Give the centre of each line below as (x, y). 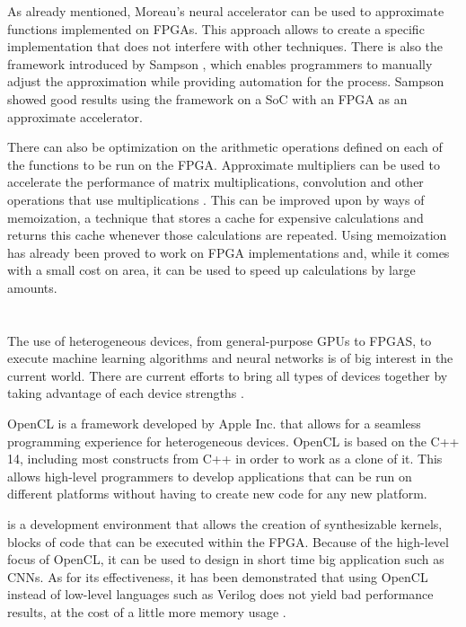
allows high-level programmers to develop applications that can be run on (210, 476)
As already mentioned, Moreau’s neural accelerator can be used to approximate (226, 11)
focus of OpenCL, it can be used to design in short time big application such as (226, 559)
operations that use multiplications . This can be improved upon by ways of (216, 199)
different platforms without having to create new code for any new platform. (217, 494)
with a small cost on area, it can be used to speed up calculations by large (211, 270)
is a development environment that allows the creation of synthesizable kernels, (225, 524)
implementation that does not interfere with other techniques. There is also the (225, 46)
